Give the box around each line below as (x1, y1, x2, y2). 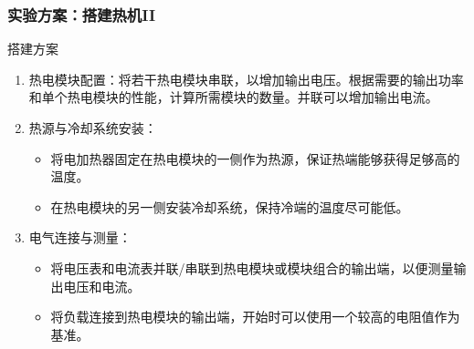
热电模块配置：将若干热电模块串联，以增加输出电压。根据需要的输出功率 (28, 69, 464, 88)
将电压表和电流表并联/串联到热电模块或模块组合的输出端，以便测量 (50, 258, 454, 277)
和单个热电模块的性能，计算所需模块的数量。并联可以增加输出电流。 (28, 87, 438, 107)
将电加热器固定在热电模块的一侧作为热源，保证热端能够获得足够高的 (50, 149, 460, 168)
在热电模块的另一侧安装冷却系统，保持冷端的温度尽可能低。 (50, 197, 409, 216)
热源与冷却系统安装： (28, 118, 157, 137)
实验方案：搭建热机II (7, 3, 156, 26)
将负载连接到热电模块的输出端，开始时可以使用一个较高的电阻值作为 (50, 307, 460, 326)
